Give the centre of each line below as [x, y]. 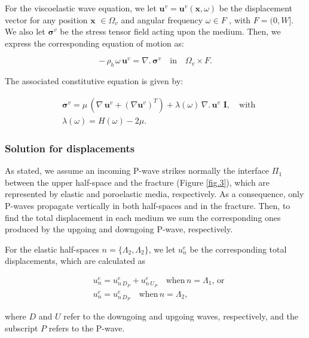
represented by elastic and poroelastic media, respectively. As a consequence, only [154, 194]
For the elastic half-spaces [52, 249]
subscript [22, 328]
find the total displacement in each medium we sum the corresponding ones [143, 217]
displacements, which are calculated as [75, 261]
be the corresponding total [238, 249]
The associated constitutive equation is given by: [94, 81]
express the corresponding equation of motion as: [94, 43]
